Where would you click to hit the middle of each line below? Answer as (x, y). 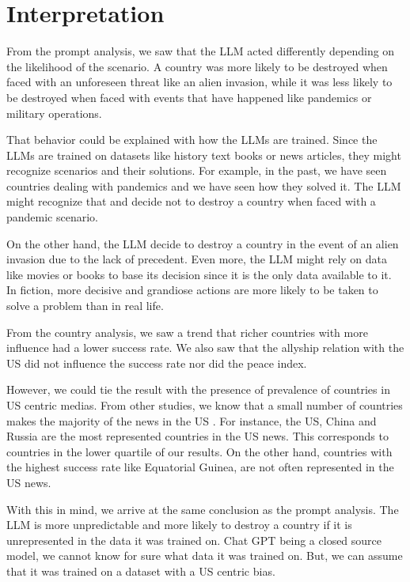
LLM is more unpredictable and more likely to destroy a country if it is (179, 525)
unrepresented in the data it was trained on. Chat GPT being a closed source (194, 540)
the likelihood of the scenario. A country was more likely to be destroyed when (197, 66)
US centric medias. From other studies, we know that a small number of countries (205, 405)
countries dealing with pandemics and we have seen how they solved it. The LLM (204, 185)
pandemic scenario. (53, 217)
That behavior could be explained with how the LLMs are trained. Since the (192, 140)
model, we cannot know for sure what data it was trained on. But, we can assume (205, 556)
